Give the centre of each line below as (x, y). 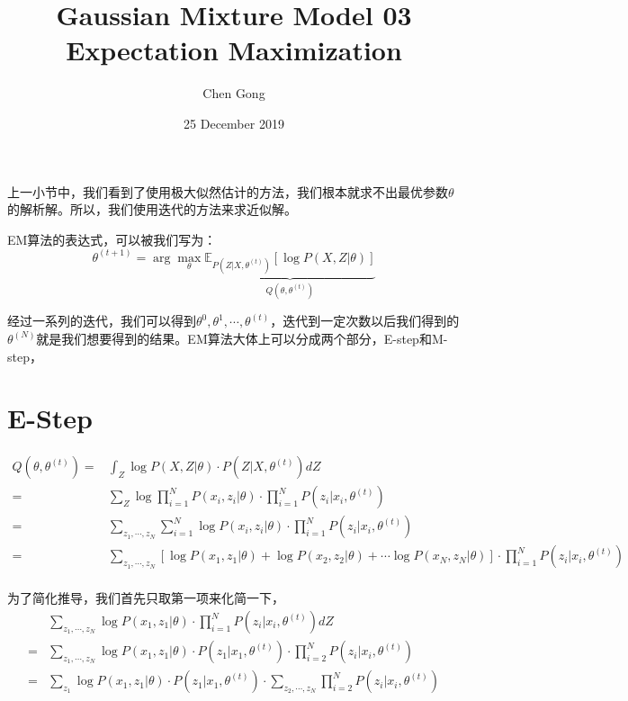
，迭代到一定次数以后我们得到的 (365, 321)
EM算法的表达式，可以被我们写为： (112, 239)
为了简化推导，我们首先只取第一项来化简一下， (146, 598)
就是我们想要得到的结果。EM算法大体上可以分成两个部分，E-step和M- (242, 338)
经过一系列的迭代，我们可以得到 (102, 321)
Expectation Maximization (234, 50)
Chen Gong (234, 93)
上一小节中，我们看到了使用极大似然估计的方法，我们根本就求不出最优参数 (228, 191)
